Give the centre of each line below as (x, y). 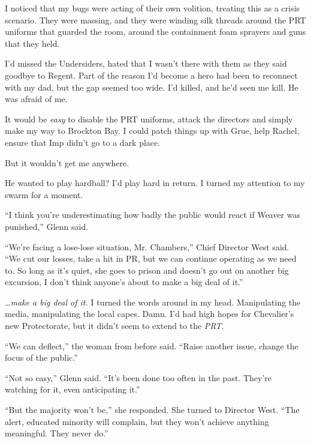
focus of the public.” (41, 357)
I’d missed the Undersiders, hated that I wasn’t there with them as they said (146, 63)
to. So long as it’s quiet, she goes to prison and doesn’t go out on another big (147, 270)
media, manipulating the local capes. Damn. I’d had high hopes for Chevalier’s (150, 314)
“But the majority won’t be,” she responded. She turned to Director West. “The (152, 410)
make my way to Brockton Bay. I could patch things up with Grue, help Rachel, (152, 131)
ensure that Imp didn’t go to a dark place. (83, 142)
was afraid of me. (36, 99)
